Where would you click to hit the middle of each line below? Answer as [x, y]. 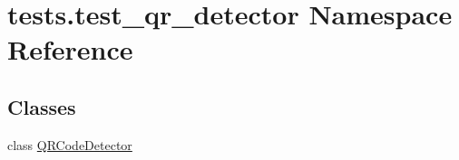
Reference [70, 49]
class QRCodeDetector [70, 144]
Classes [42, 106]
